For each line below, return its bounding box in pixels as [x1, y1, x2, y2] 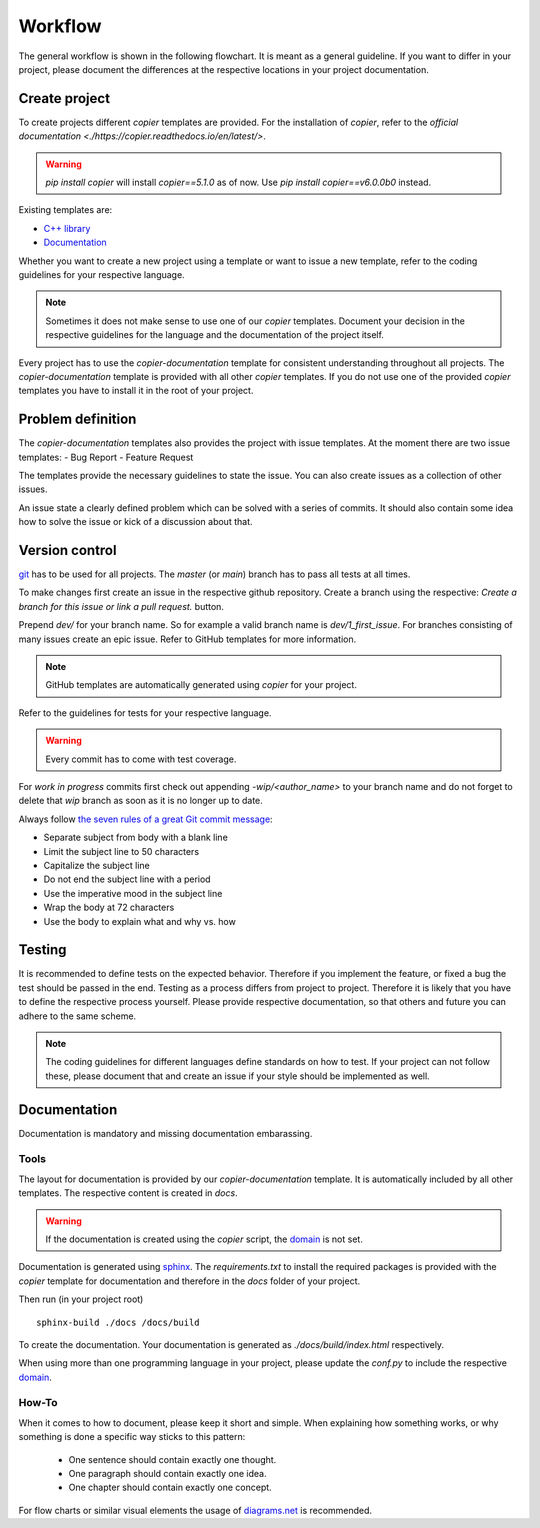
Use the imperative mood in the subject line [43, 887, 223, 899]
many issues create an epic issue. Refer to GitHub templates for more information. [18, 633, 357, 645]
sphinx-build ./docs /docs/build [36, 1316, 200, 1328]
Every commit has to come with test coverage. [45, 753, 237, 765]
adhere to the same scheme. [18, 1010, 137, 1022]
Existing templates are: [18, 204, 113, 216]
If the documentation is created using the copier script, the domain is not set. [45, 1233, 364, 1245]
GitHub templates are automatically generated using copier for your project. [45, 679, 357, 691]
